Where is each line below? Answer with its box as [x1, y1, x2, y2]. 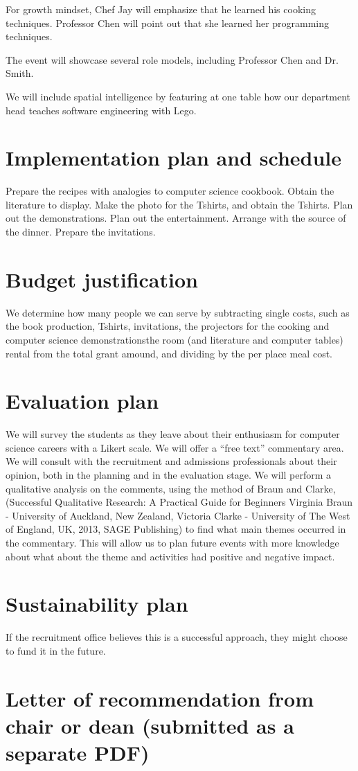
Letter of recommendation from [6, 684, 314, 712]
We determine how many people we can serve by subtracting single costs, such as [6, 305, 350, 319]
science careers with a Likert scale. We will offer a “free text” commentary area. [6, 440, 344, 454]
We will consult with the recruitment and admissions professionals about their [6, 454, 337, 468]
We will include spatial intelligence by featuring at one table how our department [6, 89, 350, 103]
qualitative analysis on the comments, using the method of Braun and [6, 481, 303, 495]
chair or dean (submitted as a [6, 711, 294, 739]
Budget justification [6, 265, 198, 293]
